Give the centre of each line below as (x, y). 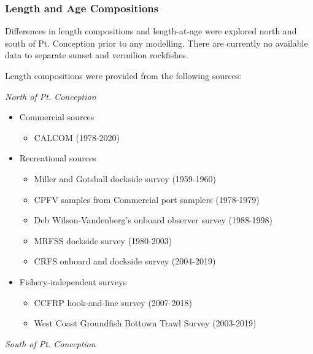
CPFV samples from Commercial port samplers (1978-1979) (147, 199)
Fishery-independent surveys (73, 281)
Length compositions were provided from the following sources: (123, 75)
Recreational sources (58, 158)
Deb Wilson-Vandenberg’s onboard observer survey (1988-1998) (153, 220)
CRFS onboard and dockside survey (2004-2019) (125, 261)
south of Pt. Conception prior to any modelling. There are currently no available (156, 43)
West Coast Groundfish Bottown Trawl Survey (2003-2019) (145, 323)
